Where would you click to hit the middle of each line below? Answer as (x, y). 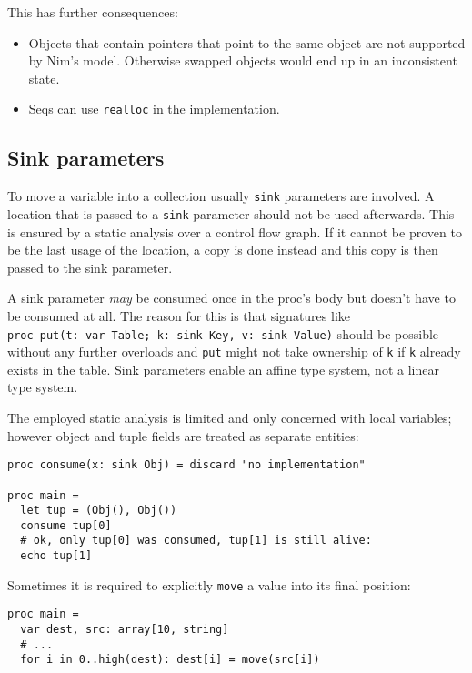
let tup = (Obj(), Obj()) (99, 511)
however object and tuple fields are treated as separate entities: (183, 435)
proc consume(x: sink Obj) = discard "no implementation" (186, 465)
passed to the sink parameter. (90, 267)
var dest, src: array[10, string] (125, 630)
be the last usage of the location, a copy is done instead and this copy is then (223, 250)
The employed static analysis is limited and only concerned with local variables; (230, 418)
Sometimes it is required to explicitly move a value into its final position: (209, 584)
